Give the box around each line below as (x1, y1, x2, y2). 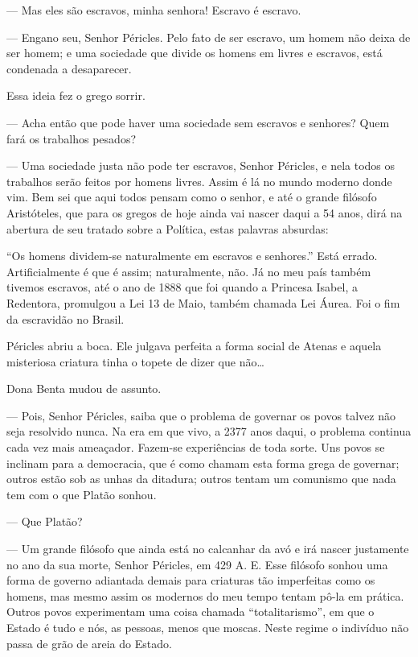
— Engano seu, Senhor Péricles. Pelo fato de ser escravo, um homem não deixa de (6, 28, 411, 45)
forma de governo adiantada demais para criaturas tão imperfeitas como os (6, 572, 375, 589)
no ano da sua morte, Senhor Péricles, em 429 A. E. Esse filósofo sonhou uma (6, 556, 388, 572)
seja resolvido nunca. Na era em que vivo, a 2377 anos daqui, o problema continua (6, 423, 412, 440)
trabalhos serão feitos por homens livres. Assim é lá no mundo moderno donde (6, 172, 392, 189)
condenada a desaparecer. (6, 60, 132, 76)
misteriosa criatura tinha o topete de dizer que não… (6, 353, 264, 370)
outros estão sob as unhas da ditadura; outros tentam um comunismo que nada (6, 470, 396, 487)
